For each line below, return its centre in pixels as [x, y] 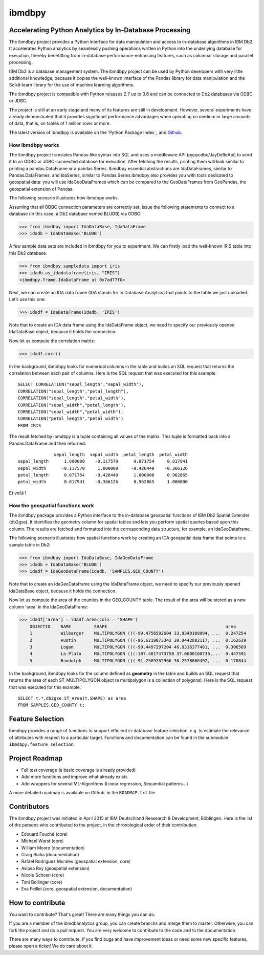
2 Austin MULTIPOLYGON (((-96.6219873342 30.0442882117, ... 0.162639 [138, 640]
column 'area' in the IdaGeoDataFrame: [48, 607]
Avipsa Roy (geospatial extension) [55, 868]
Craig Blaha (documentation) [50, 855]
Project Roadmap [36, 758]
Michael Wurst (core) [43, 841]
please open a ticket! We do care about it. [51, 946]
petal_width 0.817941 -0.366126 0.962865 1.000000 [103, 482]
